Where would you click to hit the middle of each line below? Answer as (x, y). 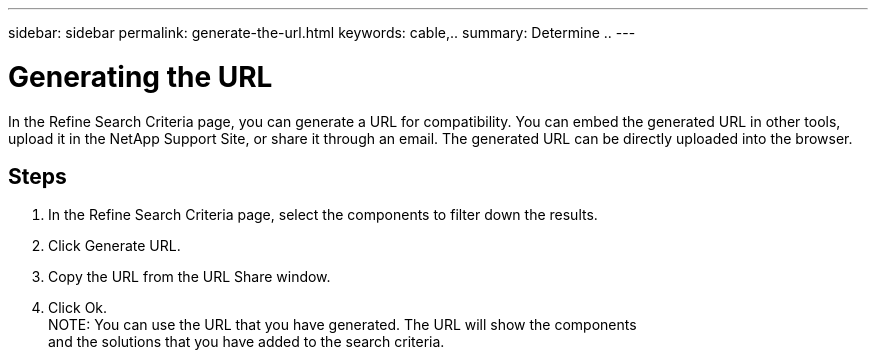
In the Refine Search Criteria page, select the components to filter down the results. (323, 215)
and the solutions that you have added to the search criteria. (246, 342)
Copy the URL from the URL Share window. (189, 277)
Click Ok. (78, 308)
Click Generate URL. (114, 246)
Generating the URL (140, 76)
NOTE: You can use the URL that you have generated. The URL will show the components (342, 325)
